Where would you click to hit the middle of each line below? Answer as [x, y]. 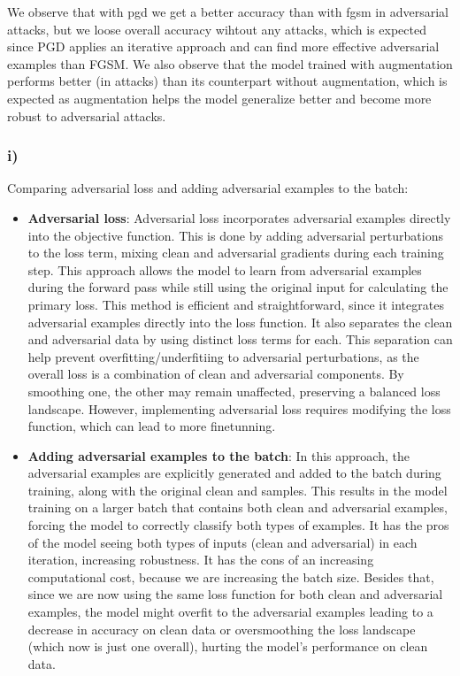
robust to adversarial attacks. [87, 115]
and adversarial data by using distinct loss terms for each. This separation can [240, 339]
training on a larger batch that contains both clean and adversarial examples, [238, 507]
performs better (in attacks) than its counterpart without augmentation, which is [227, 81]
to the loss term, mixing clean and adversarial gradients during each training [236, 253]
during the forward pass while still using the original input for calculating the [238, 287]
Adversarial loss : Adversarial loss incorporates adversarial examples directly [239, 217]
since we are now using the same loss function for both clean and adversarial [235, 594]
